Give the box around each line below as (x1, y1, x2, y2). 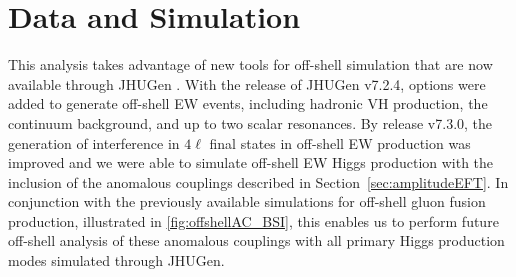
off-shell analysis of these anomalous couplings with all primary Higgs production (8, 230, 505, 251)
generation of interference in (8, 132, 180, 153)
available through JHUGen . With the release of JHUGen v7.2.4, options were (8, 73, 486, 94)
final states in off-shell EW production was (209, 132, 471, 153)
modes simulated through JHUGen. (8, 250, 225, 271)
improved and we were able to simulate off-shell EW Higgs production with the (8, 152, 494, 173)
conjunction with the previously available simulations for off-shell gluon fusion (8, 191, 486, 212)
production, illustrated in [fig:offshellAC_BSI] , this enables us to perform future (8, 210, 499, 231)
